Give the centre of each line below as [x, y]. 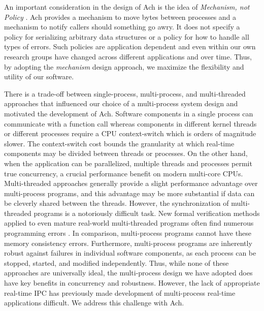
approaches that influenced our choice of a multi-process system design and [121, 103]
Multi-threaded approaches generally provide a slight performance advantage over [131, 183]
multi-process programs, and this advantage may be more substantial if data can [129, 193]
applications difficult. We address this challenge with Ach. [94, 303]
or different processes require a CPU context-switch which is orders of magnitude [130, 133]
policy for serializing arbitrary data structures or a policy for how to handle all [127, 36]
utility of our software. [39, 76]
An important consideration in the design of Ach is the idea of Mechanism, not [127, 7]
